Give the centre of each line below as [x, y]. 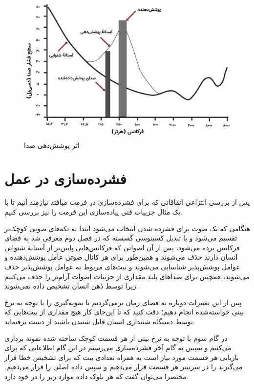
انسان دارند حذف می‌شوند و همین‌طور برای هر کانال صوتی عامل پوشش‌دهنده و [121, 257]
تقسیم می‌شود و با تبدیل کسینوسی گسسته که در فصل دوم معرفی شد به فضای [121, 238]
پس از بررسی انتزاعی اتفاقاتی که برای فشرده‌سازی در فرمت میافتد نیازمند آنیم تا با [127, 202]
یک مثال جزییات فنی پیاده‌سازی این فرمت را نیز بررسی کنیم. [94, 212]
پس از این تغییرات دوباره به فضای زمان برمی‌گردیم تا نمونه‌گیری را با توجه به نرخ [123, 302]
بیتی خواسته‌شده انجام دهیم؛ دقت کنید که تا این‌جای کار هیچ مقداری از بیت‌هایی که [124, 312]
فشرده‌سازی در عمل [65, 179]
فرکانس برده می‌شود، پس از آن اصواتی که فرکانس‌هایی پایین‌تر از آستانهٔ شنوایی [122, 247]
